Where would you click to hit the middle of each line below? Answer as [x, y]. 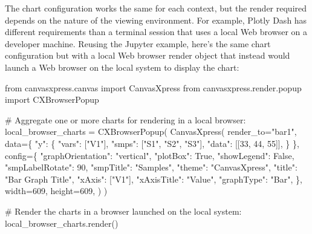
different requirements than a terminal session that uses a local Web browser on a [156, 32]
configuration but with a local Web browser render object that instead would [148, 55]
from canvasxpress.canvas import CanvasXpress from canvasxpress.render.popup [153, 87]
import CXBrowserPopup [52, 99]
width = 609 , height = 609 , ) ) [56, 191]
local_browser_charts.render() [62, 223]
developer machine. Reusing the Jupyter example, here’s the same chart [138, 43]
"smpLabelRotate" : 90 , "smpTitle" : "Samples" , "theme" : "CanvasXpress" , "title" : [151, 167]
